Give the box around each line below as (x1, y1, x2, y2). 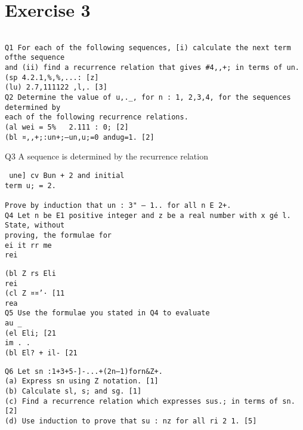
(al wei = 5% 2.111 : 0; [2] (5, 123, 129, 132)
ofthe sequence (5, 53, 65, 62)
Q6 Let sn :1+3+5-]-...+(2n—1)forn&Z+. (5, 367, 163, 376)
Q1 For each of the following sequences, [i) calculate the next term (5, 43, 291, 52)
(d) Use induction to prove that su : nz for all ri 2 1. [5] (5, 417, 257, 426)
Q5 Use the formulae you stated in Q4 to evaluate (5, 309, 210, 318)
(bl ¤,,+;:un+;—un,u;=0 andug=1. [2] (5, 133, 154, 142)
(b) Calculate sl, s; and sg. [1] (5, 387, 142, 396)
